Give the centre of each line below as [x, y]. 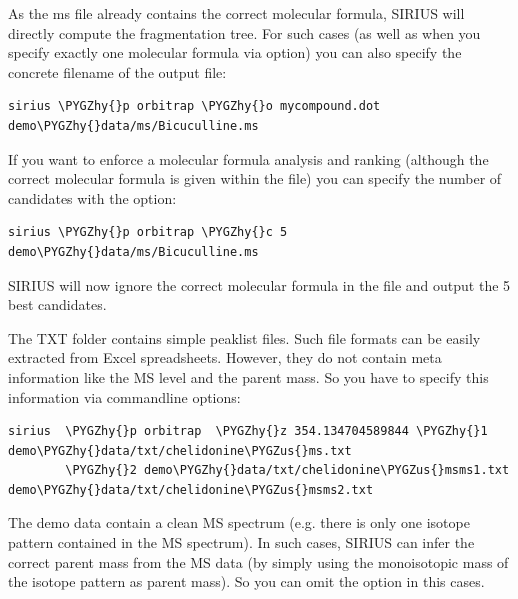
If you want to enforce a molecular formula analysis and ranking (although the [248, 158]
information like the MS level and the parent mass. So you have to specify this [248, 376]
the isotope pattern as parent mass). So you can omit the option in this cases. [246, 581]
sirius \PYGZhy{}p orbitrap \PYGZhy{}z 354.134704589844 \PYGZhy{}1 [248, 431]
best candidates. [57, 304]
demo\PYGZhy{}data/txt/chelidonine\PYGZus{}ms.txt [180, 450]
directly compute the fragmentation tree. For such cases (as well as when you [244, 32]
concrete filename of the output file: [117, 71]
